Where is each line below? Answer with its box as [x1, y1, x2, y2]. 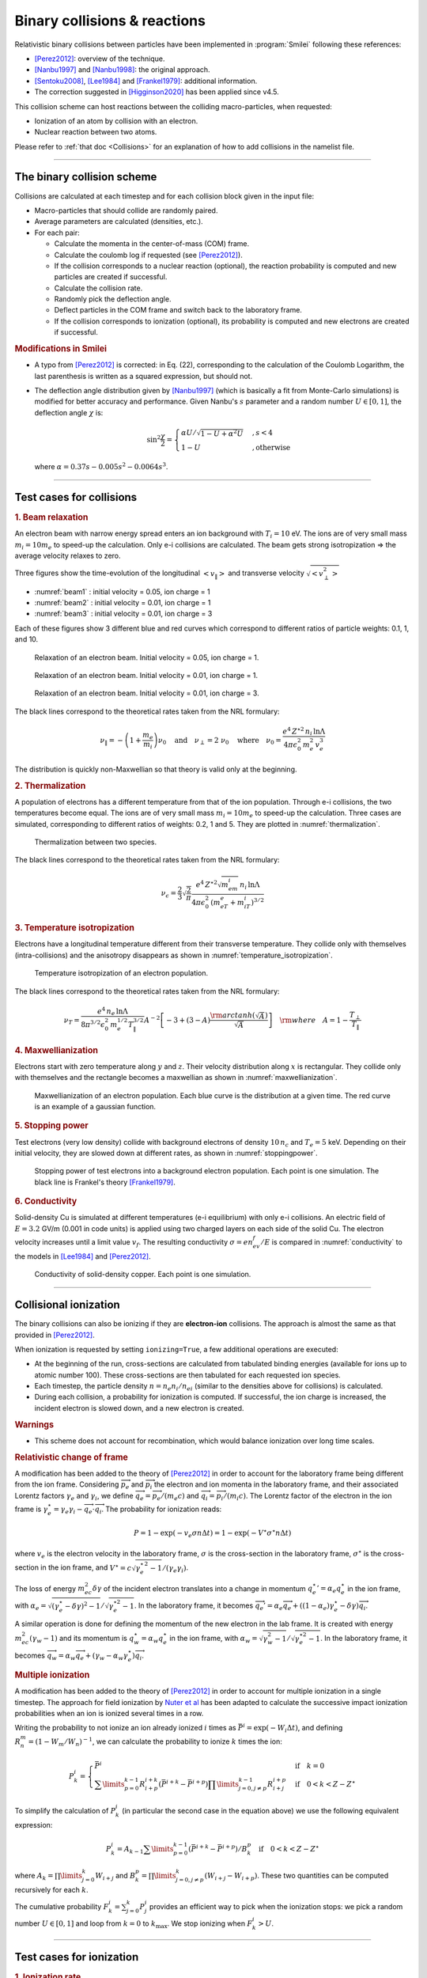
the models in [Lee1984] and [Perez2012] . [14, 1251, 151, 1261]
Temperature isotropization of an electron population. [34, 968, 209, 978]
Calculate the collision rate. [54, 283, 143, 293]
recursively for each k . [14, 1885, 89, 1895]
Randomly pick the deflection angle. [54, 294, 172, 304]
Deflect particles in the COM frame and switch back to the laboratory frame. [54, 305, 302, 315]
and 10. [14, 635, 39, 644]
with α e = [14, 1601, 47, 1612]
